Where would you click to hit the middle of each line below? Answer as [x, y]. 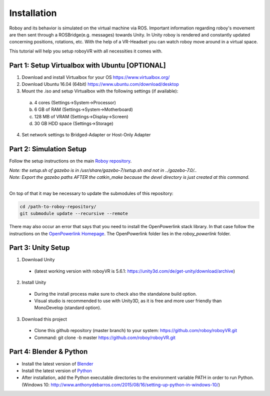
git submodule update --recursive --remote [74, 214]
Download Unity [38, 260]
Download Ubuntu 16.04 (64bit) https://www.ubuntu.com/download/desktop [100, 84]
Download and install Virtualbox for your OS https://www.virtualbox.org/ [96, 77]
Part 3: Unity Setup [39, 248]
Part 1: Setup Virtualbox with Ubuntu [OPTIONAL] [87, 65]
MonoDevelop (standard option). [68, 308]
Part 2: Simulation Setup [48, 149]
